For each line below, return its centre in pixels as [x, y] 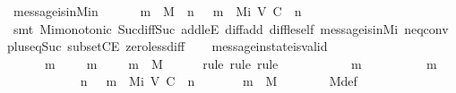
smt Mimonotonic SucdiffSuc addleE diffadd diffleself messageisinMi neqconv [231, 28]
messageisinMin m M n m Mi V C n [157, 11]
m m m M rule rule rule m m [241, 63]
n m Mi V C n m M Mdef [219, 81]
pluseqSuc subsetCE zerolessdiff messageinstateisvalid [168, 46]
